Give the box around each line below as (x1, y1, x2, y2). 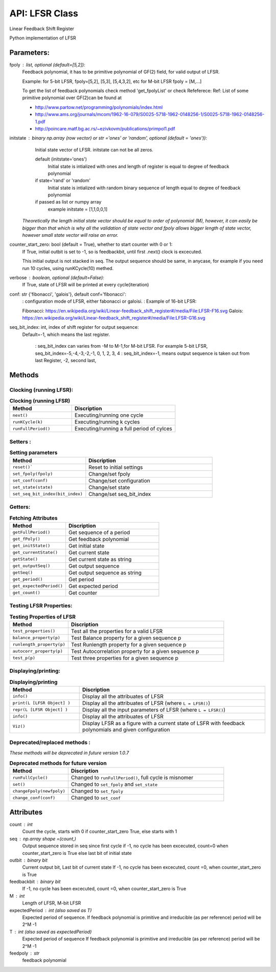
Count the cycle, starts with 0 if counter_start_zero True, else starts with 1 (22, 828, 177, 834)
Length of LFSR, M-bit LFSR (22, 900, 81, 906)
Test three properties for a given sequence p (71, 654, 178, 662)
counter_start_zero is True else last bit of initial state (22, 850, 132, 856)
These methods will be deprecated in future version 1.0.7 (9, 750, 129, 756)
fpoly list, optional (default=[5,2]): (9, 61, 85, 67)
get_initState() (12, 543, 51, 549)
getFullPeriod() (12, 530, 51, 535)
